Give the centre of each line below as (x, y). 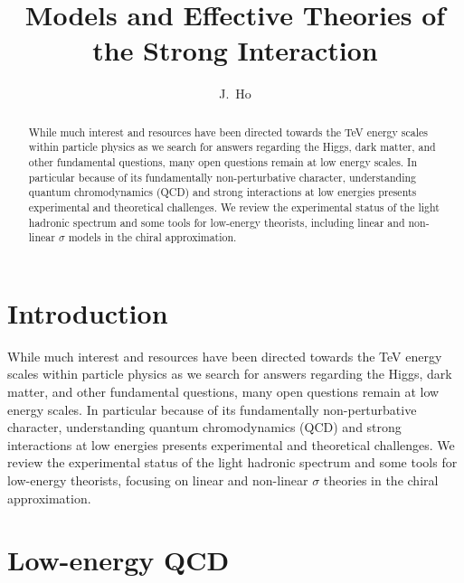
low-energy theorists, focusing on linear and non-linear (158, 480)
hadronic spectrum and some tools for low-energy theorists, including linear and (217, 222)
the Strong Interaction (235, 50)
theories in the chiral (381, 480)
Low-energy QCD (118, 560)
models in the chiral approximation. (152, 237)
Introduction (88, 312)
